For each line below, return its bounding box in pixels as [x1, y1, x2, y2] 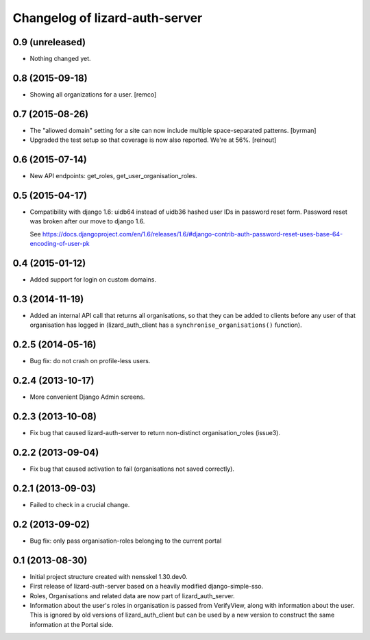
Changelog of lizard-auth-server [12, 10, 203, 25]
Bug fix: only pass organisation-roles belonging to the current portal [29, 537, 222, 545]
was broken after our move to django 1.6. [29, 217, 145, 225]
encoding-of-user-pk [29, 240, 90, 248]
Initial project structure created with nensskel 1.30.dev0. [29, 572, 188, 580]
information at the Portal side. [29, 620, 114, 628]
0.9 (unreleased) [12, 36, 86, 48]
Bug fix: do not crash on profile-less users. [29, 357, 151, 365]
